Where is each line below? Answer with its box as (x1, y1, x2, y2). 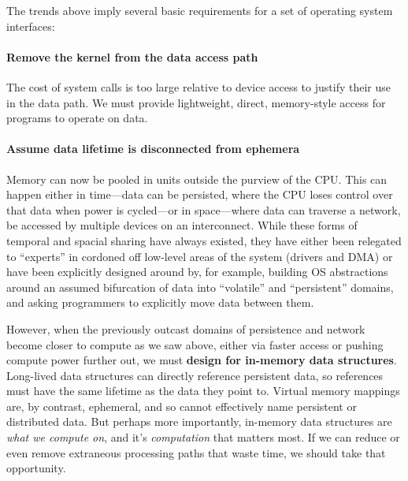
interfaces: (6, 17, 55, 34)
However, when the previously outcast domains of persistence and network (6, 320, 365, 337)
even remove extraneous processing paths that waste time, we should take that (6, 444, 386, 460)
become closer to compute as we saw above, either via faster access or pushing (6, 336, 384, 352)
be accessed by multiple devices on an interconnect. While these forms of (6, 217, 358, 233)
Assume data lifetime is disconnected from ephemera (6, 140, 300, 157)
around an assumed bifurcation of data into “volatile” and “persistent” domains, (6, 278, 394, 295)
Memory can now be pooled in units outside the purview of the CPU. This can (6, 170, 388, 187)
